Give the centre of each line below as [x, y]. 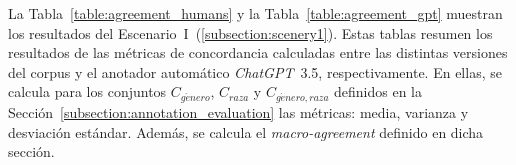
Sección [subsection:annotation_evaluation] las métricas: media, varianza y [238, 112]
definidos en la [378, 91]
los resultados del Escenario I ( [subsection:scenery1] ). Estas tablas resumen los [250, 32]
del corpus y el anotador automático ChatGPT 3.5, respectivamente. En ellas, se [255, 71]
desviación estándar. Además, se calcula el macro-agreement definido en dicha [246, 131]
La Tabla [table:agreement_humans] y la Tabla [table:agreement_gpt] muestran [255, 13]
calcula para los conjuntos [87, 91]
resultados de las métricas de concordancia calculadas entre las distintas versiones [258, 52]
